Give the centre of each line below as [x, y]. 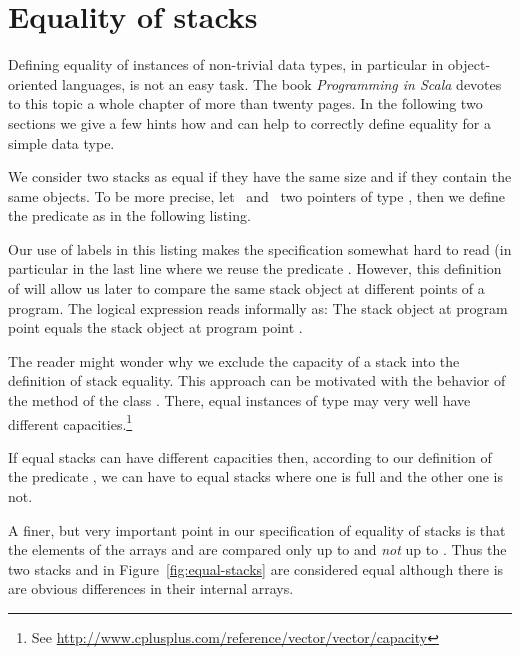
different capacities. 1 [70, 422]
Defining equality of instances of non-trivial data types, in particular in [226, 64]
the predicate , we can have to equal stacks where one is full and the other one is [256, 476]
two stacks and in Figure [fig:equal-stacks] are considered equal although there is [256, 568]
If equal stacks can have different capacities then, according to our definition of [250, 456]
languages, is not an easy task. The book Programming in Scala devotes [282, 83]
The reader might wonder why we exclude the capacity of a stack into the [234, 360]
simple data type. [61, 142]
